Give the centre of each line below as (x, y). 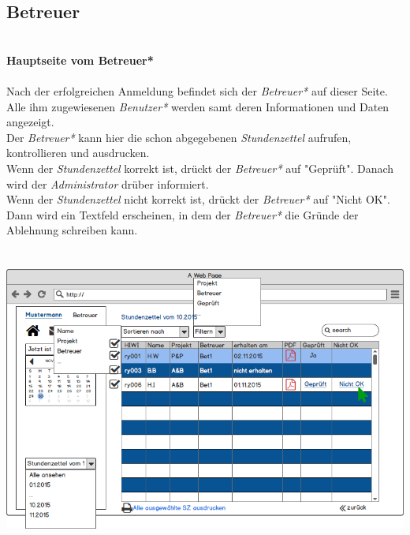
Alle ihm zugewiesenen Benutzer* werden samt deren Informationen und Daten (198, 106)
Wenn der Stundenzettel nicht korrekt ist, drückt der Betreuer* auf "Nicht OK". (198, 199)
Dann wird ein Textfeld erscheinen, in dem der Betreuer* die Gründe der (183, 214)
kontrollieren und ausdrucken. (78, 153)
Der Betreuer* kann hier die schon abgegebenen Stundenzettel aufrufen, (179, 137)
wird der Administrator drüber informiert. (108, 183)
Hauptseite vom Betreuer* (80, 60)
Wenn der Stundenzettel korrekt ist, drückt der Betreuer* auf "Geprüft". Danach (200, 168)
